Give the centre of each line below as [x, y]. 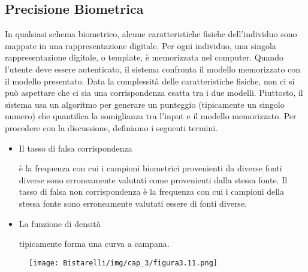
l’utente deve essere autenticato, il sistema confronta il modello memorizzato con [153, 69]
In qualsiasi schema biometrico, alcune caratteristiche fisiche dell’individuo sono [151, 34]
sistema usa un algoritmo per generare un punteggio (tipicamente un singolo [145, 104]
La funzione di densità [60, 223]
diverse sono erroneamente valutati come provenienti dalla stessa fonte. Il [153, 179]
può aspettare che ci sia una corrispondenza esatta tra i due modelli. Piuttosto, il [154, 93]
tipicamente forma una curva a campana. [94, 244]
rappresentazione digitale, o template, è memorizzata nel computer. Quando [144, 57]
